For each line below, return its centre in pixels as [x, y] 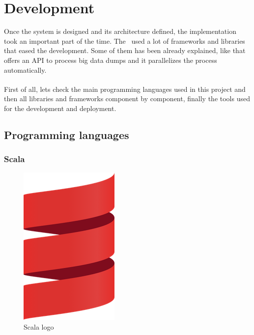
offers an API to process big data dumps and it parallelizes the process [111, 60]
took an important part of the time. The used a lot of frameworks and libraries [125, 41]
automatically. [25, 70]
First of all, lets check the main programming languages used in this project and [125, 89]
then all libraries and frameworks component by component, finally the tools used [127, 98]
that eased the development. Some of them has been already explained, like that [125, 50]
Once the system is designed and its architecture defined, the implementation [120, 31]
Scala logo [39, 327]
